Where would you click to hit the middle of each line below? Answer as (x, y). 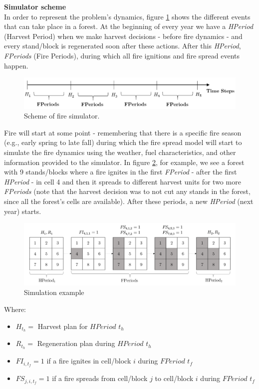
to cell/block (174, 378)
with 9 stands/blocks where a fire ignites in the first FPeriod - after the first (121, 172)
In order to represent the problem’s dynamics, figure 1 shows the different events (127, 16)
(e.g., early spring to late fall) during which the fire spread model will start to (123, 142)
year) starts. (23, 211)
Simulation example (54, 292)
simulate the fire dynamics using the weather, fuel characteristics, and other (120, 152)
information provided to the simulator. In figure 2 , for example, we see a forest (124, 162)
